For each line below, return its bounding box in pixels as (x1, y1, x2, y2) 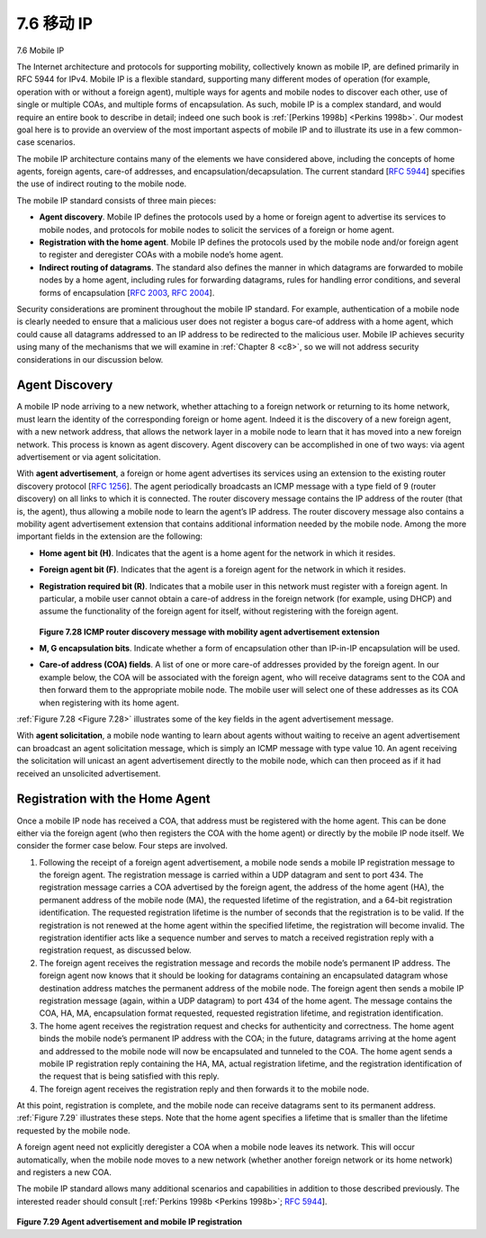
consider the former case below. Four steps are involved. (16, 840, 229, 851)
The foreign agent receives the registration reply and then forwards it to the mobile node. (39, 1083, 369, 1094)
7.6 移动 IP (16, 13, 94, 33)
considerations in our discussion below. (16, 354, 164, 364)
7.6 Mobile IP (16, 45, 65, 56)
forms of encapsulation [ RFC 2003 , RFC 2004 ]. (39, 287, 215, 298)
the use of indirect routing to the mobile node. (16, 178, 187, 189)
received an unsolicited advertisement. (16, 767, 161, 778)
